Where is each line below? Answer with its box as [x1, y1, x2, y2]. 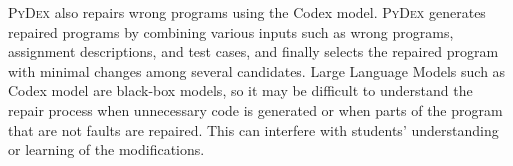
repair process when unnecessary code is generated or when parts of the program [8, 99, 503, 120]
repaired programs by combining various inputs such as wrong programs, [8, 21, 454, 42]
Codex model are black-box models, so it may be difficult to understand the [8, 80, 473, 101]
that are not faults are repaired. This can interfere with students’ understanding [8, 119, 499, 140]
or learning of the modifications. [8, 139, 205, 160]
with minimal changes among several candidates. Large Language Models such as [8, 60, 506, 81]
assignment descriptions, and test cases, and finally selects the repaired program [8, 41, 499, 62]
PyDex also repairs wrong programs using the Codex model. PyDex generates [8, 2, 486, 22]
